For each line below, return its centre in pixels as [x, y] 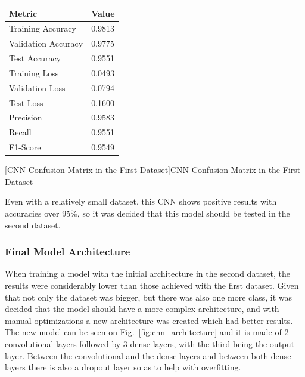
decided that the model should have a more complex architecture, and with [142, 309]
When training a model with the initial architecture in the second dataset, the [148, 274]
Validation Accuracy [46, 43]
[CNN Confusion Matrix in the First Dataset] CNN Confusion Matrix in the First [153, 170]
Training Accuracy [43, 28]
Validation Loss [37, 87]
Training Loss [34, 72]
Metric [23, 13]
